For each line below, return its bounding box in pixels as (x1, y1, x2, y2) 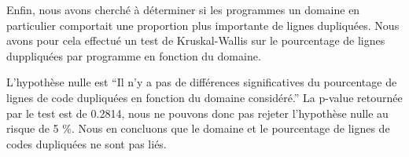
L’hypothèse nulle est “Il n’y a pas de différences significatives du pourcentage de (6, 74, 397, 90)
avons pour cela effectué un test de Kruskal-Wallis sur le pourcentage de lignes (6, 32, 385, 49)
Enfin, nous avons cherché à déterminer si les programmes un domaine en (6, 2, 360, 17)
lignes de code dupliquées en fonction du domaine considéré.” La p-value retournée (6, 89, 403, 105)
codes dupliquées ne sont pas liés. (6, 135, 167, 152)
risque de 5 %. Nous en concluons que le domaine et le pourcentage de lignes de (6, 120, 390, 137)
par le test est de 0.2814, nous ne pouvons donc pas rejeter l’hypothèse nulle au (6, 104, 389, 121)
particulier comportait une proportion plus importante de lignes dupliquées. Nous (6, 16, 400, 33)
